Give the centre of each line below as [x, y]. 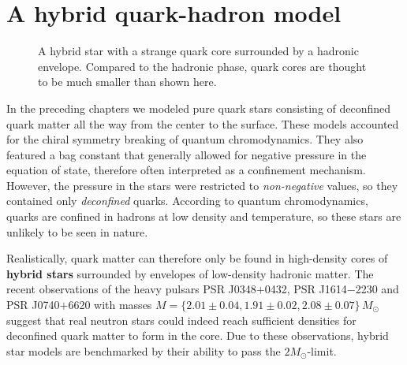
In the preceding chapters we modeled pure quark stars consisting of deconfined [199, 108]
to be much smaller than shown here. [127, 82]
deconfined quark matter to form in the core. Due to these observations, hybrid [198, 335]
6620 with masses [110, 305]
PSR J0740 [33, 305]
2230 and [377, 289]
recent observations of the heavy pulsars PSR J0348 [131, 289]
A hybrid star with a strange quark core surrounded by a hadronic [198, 51]
